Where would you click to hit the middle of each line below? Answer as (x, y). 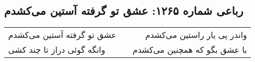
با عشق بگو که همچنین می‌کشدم (190, 50)
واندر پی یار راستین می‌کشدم (196, 35)
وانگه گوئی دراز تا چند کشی (57, 50)
